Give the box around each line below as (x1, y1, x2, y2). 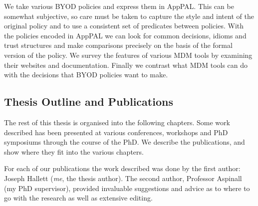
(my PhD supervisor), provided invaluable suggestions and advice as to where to (4, 183, 250, 193)
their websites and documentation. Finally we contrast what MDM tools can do (4, 59, 248, 70)
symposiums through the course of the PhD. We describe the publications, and (4, 137, 245, 147)
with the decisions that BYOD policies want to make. (4, 69, 168, 80)
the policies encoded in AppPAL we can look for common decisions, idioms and (4, 30, 247, 40)
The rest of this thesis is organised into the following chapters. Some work (4, 117, 230, 127)
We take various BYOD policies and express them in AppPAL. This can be (4, 1, 234, 11)
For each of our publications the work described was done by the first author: (4, 163, 241, 174)
